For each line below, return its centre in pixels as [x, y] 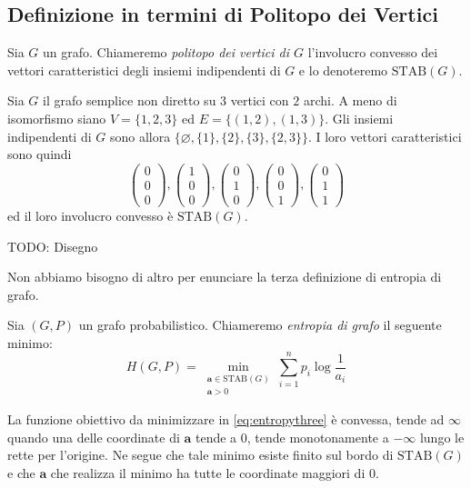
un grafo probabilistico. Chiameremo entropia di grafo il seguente [260, 325]
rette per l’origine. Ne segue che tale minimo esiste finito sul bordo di [200, 455]
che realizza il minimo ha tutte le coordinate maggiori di [208, 472]
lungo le [442, 437]
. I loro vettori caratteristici [385, 136]
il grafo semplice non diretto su [130, 100]
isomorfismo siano [57, 118]
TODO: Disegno [53, 246]
